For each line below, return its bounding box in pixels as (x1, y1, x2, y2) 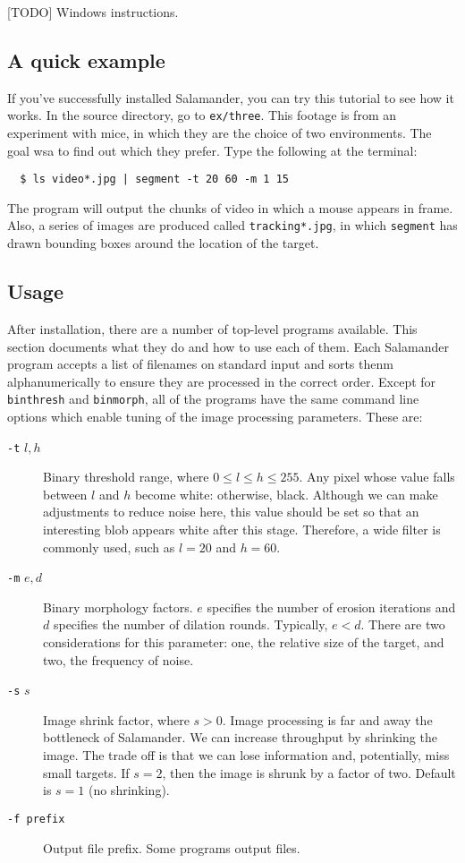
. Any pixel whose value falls (299, 467, 455, 486)
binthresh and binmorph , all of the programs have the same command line (7, 389, 419, 408)
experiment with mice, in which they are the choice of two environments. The (7, 124, 432, 142)
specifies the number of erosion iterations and (207, 597, 456, 616)
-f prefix (7, 812, 65, 825)
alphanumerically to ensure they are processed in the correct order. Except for (7, 372, 436, 390)
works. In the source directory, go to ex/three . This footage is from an (7, 106, 396, 124)
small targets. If (43, 763, 130, 782)
